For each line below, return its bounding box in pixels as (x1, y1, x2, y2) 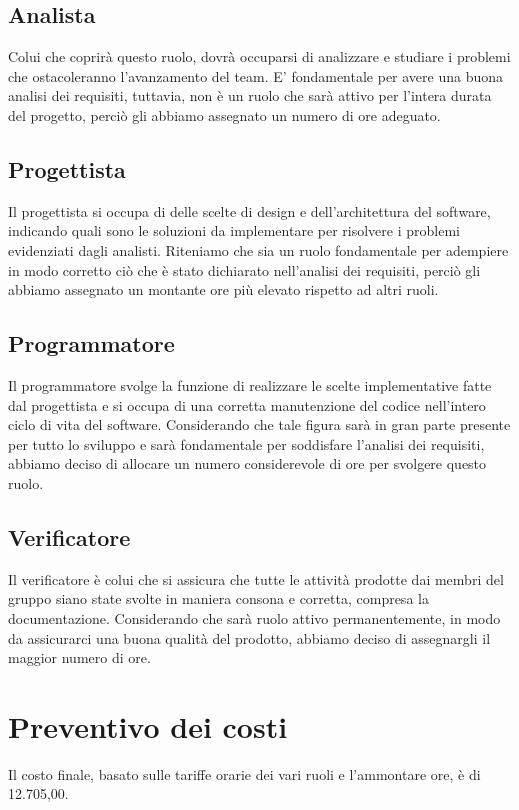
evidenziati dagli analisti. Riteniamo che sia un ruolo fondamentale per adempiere (8, 239, 509, 260)
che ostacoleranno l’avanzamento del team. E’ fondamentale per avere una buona (8, 65, 504, 86)
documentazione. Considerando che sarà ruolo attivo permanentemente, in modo (8, 607, 501, 628)
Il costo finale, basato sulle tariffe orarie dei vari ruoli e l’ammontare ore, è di (8, 763, 481, 784)
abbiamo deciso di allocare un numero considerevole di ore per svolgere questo (8, 453, 487, 474)
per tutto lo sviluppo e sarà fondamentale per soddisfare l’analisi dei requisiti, (8, 433, 485, 454)
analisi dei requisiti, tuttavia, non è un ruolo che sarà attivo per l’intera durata (8, 85, 492, 106)
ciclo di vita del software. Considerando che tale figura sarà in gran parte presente (8, 414, 511, 435)
